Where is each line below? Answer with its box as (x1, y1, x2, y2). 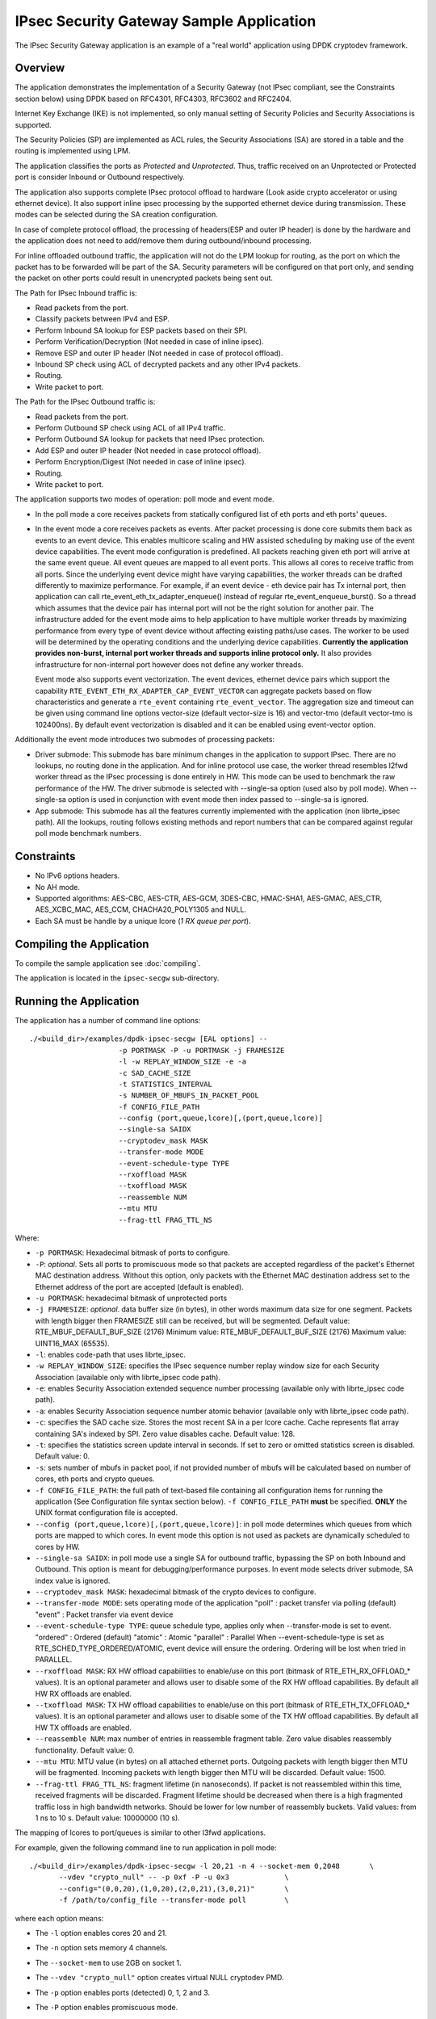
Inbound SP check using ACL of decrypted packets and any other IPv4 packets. (35, 359, 300, 369)
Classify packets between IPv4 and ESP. (35, 314, 170, 324)
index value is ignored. (35, 1576, 111, 1585)
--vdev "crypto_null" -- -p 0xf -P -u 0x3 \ (59, 1873, 290, 1882)
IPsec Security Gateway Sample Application (15, 12, 317, 30)
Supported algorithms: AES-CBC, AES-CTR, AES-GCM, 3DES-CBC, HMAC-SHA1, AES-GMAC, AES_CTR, (35, 893, 383, 903)
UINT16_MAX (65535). (35, 1338, 110, 1348)
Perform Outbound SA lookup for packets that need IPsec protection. (35, 434, 266, 444)
